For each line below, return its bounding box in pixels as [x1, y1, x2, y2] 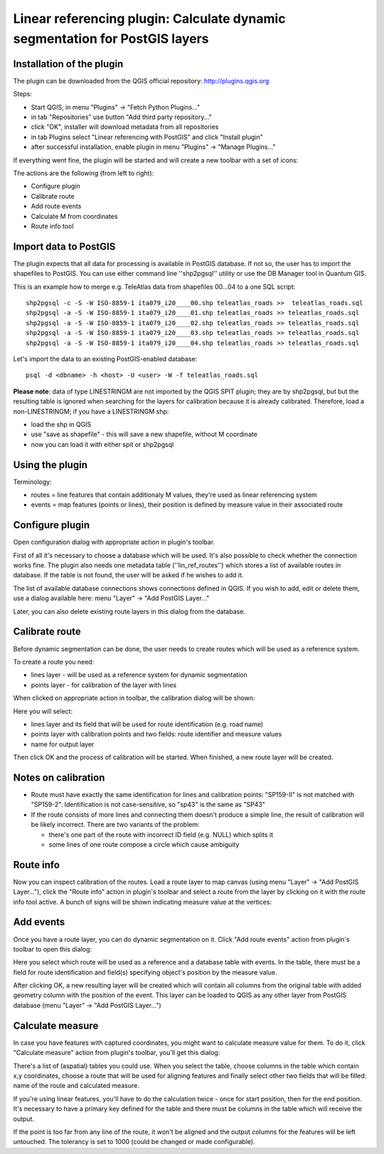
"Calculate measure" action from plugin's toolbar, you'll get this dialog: [13, 1049, 220, 1057]
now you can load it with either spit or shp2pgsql [31, 440, 174, 448]
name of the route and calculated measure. [13, 1081, 140, 1090]
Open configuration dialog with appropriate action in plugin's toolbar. [13, 538, 215, 547]
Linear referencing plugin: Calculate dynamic [13, 11, 286, 26]
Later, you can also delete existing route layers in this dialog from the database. [13, 607, 245, 616]
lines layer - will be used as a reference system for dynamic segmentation [31, 671, 248, 679]
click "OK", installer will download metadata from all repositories [31, 123, 219, 131]
